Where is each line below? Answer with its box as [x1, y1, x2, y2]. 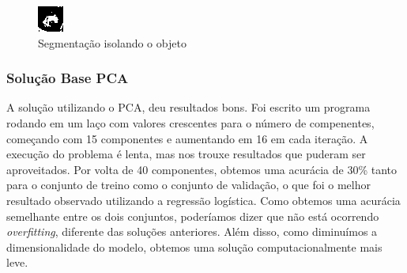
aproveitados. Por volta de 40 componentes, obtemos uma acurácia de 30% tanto [6, 161, 398, 177]
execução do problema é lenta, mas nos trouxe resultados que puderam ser [6, 146, 366, 162]
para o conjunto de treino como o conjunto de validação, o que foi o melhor [6, 176, 371, 193]
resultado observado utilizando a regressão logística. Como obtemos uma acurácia [6, 191, 401, 208]
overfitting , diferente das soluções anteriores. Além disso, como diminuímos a [6, 223, 378, 240]
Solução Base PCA [6, 68, 129, 88]
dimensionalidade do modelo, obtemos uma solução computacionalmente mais [6, 238, 383, 255]
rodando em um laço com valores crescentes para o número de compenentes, [6, 115, 375, 131]
